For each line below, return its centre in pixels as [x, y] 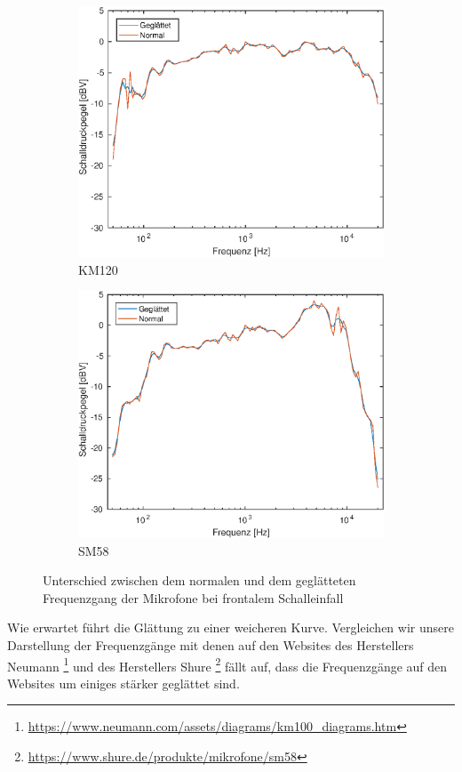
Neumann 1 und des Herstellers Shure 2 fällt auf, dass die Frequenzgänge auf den [227, 664]
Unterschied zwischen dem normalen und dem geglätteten [199, 580]
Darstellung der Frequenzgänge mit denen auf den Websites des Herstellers [211, 644]
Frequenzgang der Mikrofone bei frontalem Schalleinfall [193, 597]
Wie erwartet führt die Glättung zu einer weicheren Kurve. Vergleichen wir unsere [231, 627]
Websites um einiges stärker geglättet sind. [123, 683]
